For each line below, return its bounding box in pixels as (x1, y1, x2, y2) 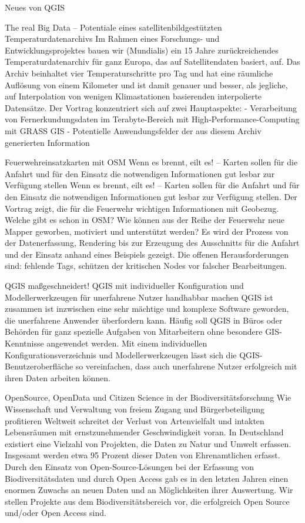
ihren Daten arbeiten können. (5, 371, 110, 384)
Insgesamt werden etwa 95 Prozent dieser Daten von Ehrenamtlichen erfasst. (5, 449, 280, 461)
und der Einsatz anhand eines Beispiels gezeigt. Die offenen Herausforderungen (5, 248, 289, 260)
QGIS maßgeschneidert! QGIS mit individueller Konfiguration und (5, 279, 244, 292)
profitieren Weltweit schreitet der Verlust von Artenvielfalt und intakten (5, 414, 264, 427)
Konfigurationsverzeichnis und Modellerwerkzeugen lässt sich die (5, 348, 237, 361)
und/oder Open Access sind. (5, 507, 106, 519)
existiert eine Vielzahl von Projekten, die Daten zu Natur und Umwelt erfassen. (5, 437, 291, 449)
